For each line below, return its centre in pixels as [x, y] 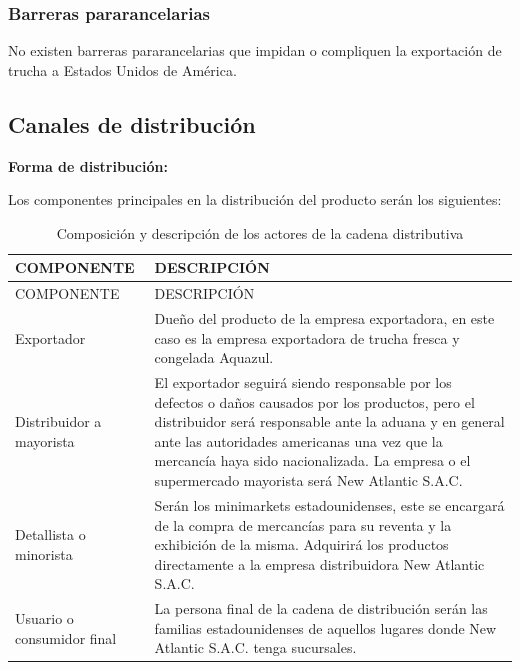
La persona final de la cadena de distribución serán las [321, 608]
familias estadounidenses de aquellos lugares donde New [325, 627]
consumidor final [66, 637]
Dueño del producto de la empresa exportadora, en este [324, 318]
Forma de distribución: [88, 165]
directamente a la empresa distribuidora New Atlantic [319, 563]
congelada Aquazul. [214, 357]
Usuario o [44, 617]
